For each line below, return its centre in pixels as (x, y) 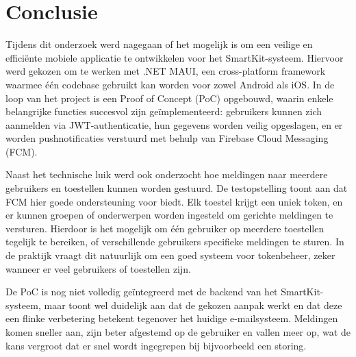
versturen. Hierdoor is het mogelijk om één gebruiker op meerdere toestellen (165, 228)
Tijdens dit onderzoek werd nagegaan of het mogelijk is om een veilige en (159, 44)
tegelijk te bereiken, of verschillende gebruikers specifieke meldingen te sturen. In (175, 242)
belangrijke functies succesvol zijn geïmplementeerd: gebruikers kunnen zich (164, 111)
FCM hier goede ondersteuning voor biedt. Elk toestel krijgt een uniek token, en (174, 201)
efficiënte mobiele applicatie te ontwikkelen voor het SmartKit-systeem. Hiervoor (175, 57)
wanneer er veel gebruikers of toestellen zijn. (98, 268)
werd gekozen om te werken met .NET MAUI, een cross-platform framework (166, 71)
